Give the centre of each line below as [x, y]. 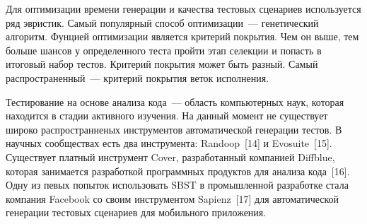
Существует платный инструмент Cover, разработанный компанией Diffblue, [170, 157]
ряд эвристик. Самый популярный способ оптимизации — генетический [162, 22]
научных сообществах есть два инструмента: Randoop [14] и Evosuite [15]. [169, 143]
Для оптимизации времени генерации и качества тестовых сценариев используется [183, 8]
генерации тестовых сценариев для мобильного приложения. [136, 212]
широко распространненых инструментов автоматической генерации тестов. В [174, 129]
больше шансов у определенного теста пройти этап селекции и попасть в [164, 50]
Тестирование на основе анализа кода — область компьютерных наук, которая [175, 101]
